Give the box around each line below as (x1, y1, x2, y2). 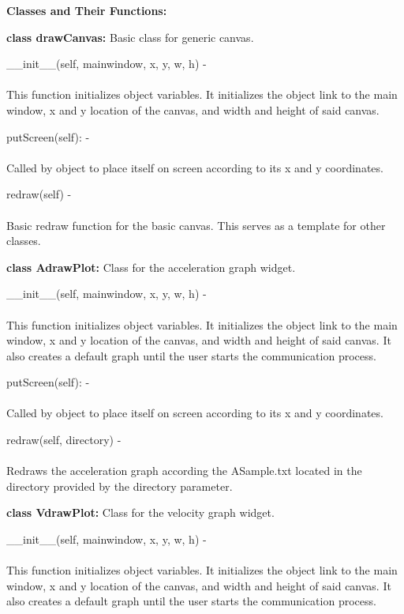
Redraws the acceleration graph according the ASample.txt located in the (6, 462, 362, 479)
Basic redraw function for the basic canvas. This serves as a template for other (6, 217, 386, 233)
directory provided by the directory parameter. (6, 477, 233, 494)
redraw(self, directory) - (6, 431, 122, 448)
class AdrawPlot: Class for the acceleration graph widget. (6, 258, 296, 275)
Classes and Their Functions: (6, 2, 167, 18)
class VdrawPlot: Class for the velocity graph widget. (6, 504, 275, 521)
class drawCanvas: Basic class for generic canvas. (6, 28, 254, 45)
